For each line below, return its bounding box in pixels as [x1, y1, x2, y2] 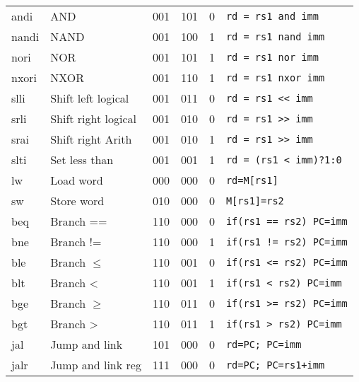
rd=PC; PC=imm [225, 338, 302, 350]
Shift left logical [50, 90, 129, 106]
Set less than [50, 151, 114, 168]
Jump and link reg [50, 357, 141, 373]
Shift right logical [50, 110, 136, 127]
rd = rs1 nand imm [225, 30, 325, 42]
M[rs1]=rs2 [225, 195, 284, 207]
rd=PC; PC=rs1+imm [225, 359, 325, 371]
